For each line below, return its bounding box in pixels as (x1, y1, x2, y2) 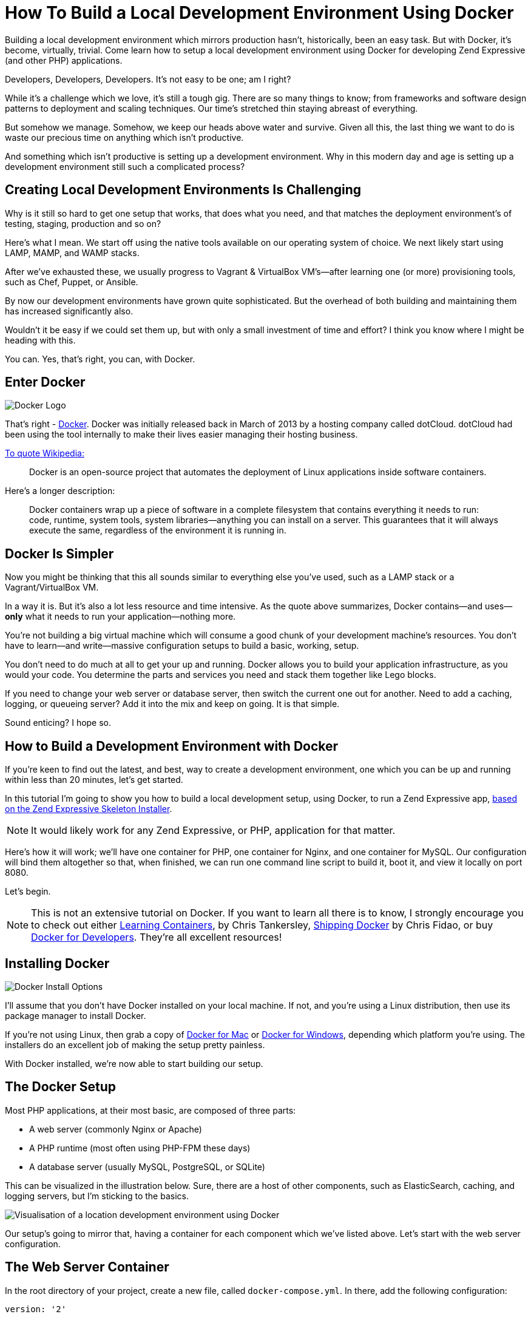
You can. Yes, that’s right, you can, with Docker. (5, 353, 195, 364)
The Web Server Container (5, 1259, 169, 1275)
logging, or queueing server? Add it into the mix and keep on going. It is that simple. (5, 699, 340, 709)
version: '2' (5, 1304, 67, 1314)
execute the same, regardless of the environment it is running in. (29, 525, 286, 536)
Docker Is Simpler (5, 546, 114, 561)
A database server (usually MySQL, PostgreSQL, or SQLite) (29, 1161, 265, 1172)
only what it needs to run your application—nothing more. (5, 611, 236, 622)
